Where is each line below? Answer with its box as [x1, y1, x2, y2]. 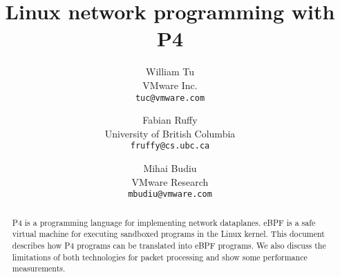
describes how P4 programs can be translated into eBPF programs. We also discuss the [12, 239, 326, 251]
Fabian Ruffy [142, 113, 198, 127]
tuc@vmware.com [135, 93, 205, 103]
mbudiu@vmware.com [128, 189, 212, 200]
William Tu [145, 64, 194, 79]
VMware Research [131, 174, 209, 189]
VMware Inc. [142, 77, 198, 92]
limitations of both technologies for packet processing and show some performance [12, 251, 308, 262]
